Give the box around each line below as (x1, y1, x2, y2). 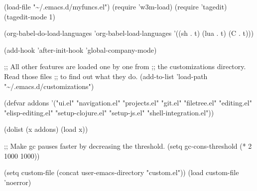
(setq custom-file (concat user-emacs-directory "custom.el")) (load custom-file (4, 167, 239, 178)
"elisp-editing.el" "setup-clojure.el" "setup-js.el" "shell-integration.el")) (4, 107, 214, 117)
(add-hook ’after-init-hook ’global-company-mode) (4, 44, 157, 55)
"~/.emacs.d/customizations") (4, 81, 94, 91)
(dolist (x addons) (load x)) (4, 124, 88, 134)
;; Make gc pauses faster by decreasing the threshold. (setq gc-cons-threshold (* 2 (4, 140, 252, 151)
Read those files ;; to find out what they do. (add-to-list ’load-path (4, 71, 208, 81)
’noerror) (4, 177, 31, 187)
